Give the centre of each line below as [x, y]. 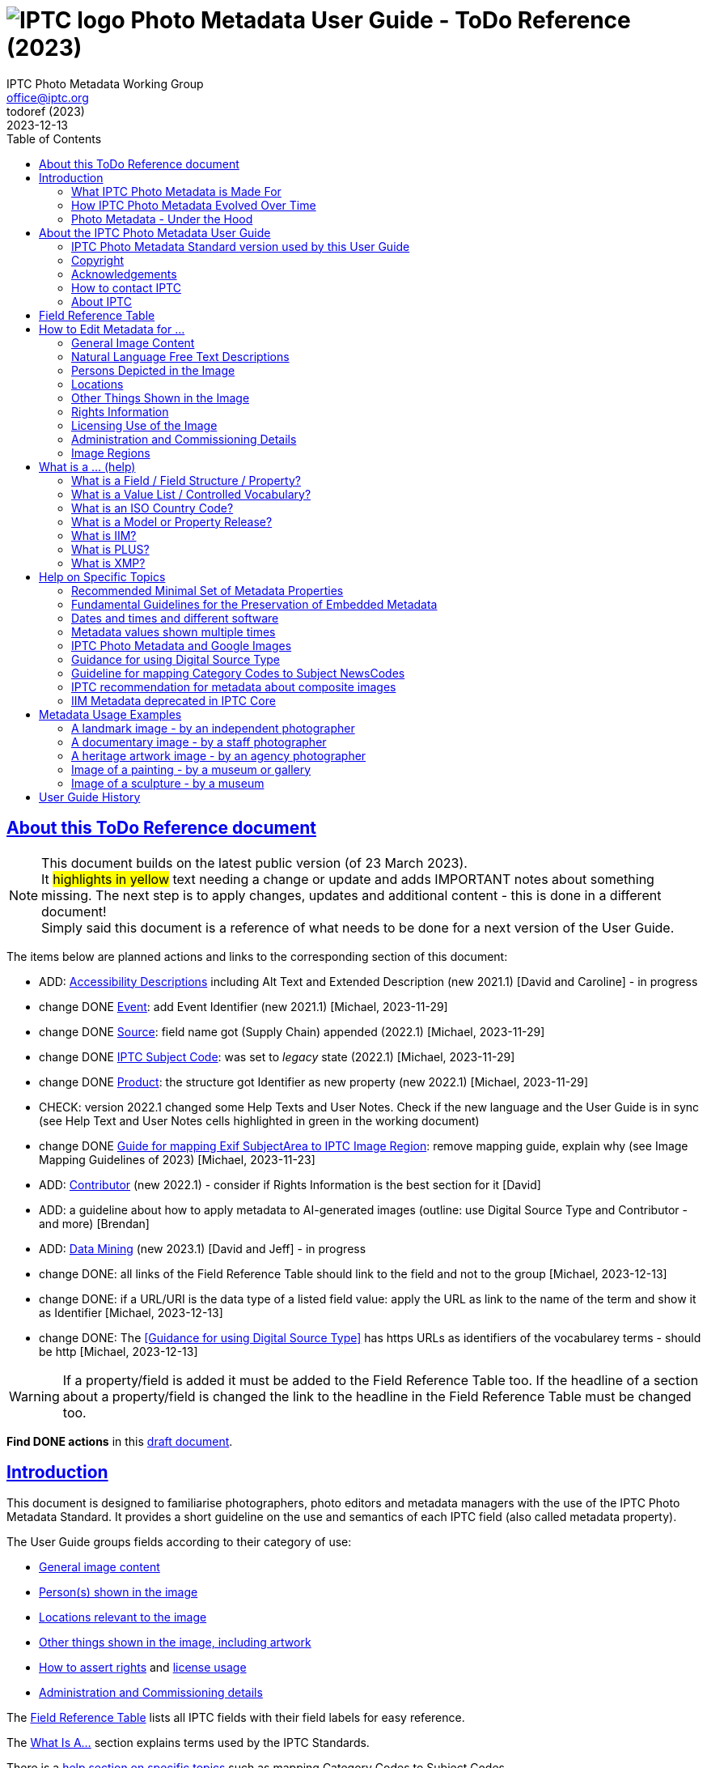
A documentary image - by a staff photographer [199, 742]
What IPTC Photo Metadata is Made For [176, 191]
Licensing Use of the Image [144, 425]
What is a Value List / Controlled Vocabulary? [191, 494]
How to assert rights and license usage [143, 1668]
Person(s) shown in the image [119, 1592]
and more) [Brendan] [94, 1223]
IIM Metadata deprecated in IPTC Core [174, 700]
